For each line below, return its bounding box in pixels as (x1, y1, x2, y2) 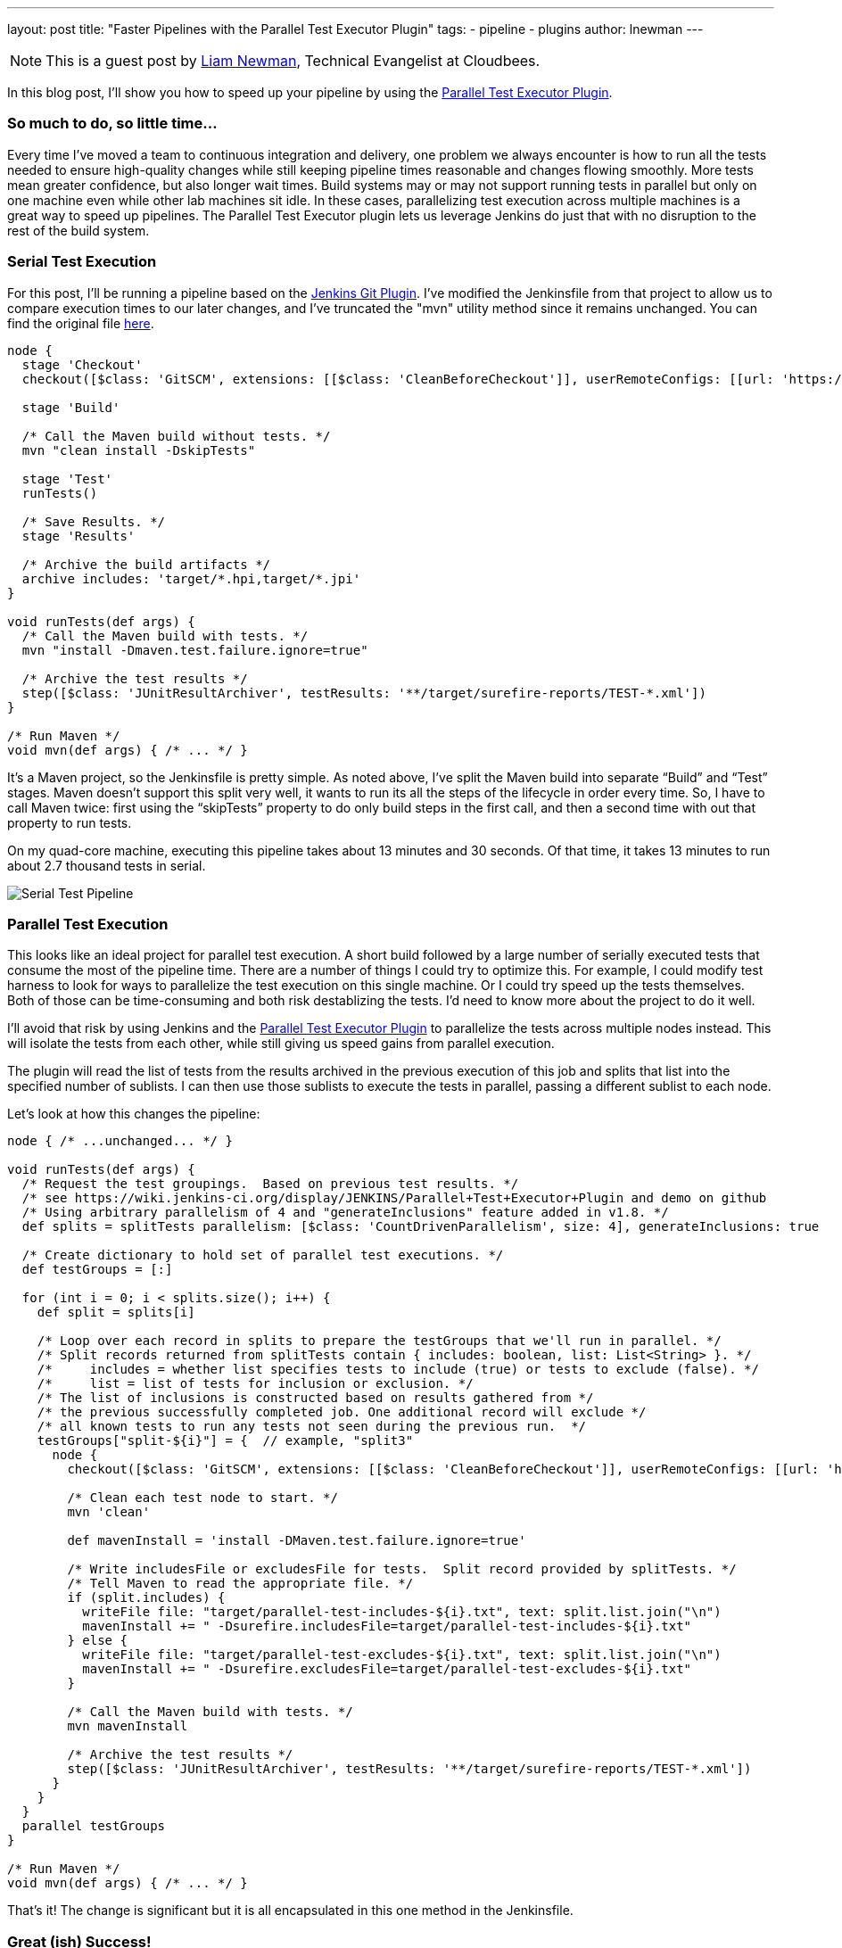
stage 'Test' (21, 471, 113, 486)
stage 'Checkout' (21, 357, 143, 372)
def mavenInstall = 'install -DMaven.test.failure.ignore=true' (67, 1533, 526, 1548)
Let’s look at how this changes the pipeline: (7, 1106, 260, 1122)
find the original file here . (7, 315, 154, 331)
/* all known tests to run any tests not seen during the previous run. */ (37, 1419, 587, 1434)
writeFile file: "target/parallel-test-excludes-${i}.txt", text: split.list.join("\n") (82, 1647, 722, 1663)
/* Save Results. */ (21, 514, 166, 529)
